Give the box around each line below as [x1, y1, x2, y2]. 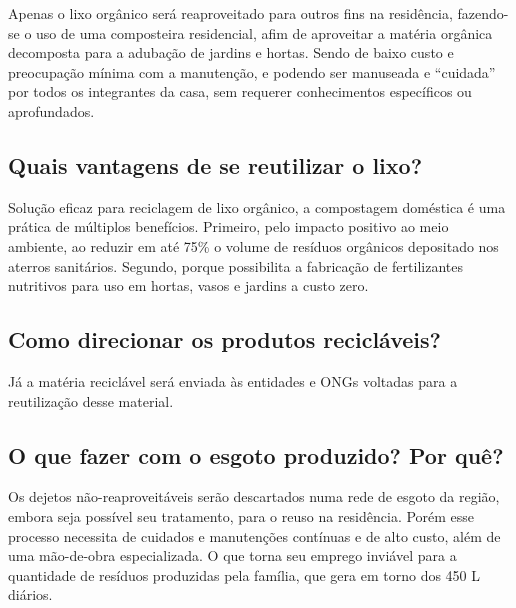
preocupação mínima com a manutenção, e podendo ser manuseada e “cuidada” [8, 61, 496, 82]
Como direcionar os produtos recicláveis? [8, 324, 441, 355]
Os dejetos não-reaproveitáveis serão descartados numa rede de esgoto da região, [8, 486, 500, 507]
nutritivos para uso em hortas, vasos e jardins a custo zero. [8, 275, 369, 296]
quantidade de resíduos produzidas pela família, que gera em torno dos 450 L [8, 564, 481, 585]
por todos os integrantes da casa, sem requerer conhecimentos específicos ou [8, 81, 472, 102]
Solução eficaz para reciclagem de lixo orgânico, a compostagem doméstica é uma [8, 196, 506, 217]
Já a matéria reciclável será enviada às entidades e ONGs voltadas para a [8, 370, 458, 391]
